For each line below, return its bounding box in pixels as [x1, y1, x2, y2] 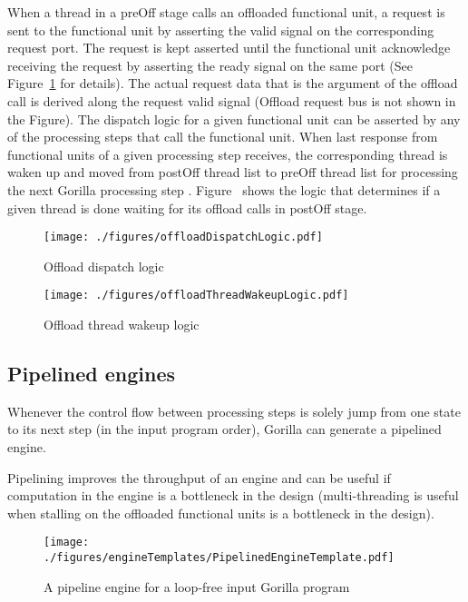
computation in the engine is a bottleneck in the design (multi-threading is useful [7, 486, 459, 505]
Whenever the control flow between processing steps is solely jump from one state [7, 401, 461, 420]
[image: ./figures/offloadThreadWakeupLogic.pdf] [44, 289, 349, 302]
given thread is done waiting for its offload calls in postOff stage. [7, 198, 367, 217]
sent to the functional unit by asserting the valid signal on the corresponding [7, 20, 434, 39]
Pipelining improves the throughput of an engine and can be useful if [7, 468, 391, 487]
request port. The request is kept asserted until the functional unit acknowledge [7, 38, 451, 57]
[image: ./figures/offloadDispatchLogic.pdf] [44, 231, 323, 244]
